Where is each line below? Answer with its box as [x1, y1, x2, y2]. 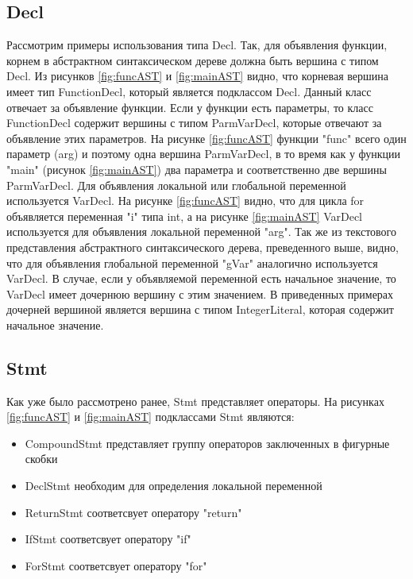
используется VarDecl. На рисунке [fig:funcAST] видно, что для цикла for [6, 192, 365, 209]
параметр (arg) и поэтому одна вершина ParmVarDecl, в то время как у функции [6, 145, 401, 162]
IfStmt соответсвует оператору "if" [25, 531, 191, 547]
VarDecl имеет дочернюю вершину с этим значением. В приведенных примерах [6, 285, 394, 302]
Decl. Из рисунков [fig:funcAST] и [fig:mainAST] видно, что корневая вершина [6, 68, 389, 84]
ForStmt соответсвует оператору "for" [25, 557, 207, 573]
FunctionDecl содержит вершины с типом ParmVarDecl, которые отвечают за [6, 114, 382, 131]
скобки [25, 450, 58, 467]
